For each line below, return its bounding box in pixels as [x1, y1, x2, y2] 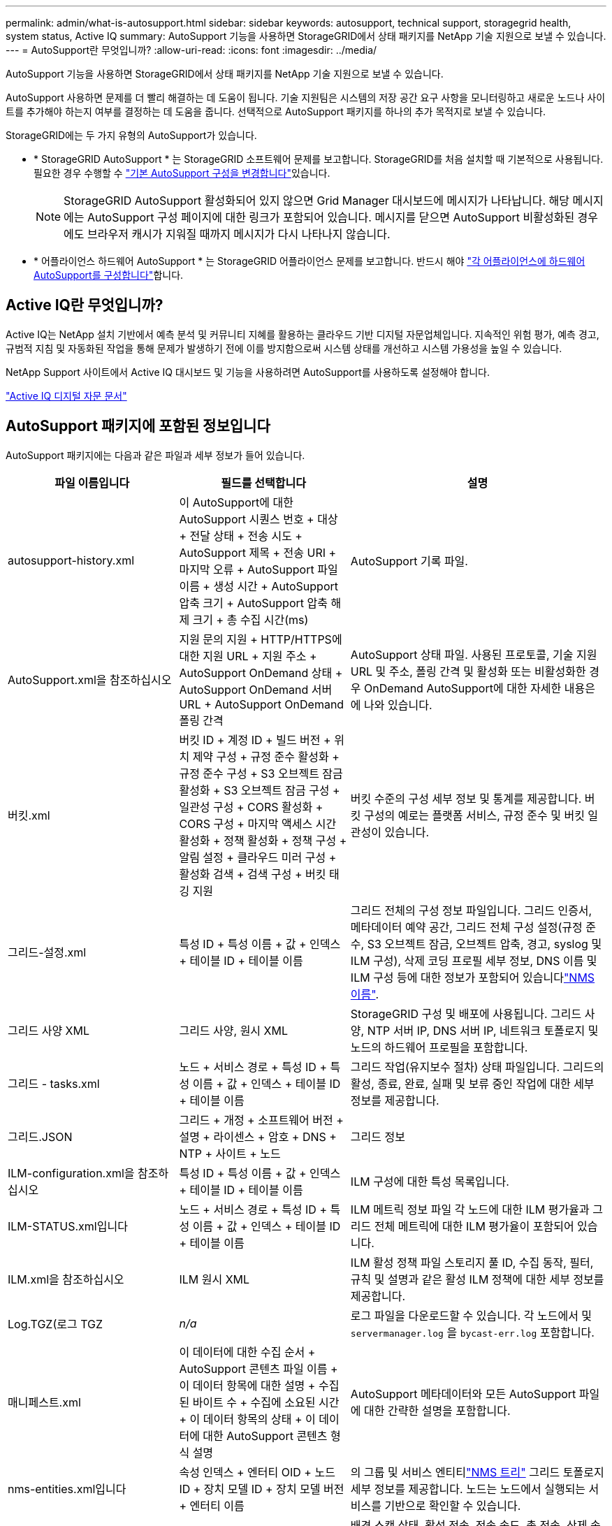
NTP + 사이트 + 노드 [179, 1146, 281, 1161]
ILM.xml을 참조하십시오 [8, 1272, 124, 1286]
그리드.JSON [8, 1129, 73, 1144]
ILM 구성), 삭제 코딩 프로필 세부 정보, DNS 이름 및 [350, 953, 597, 968]
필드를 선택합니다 [221, 475, 306, 490]
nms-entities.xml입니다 [8, 1481, 126, 1496]
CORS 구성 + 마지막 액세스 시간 [179, 816, 337, 831]
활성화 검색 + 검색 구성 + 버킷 [179, 866, 326, 881]
